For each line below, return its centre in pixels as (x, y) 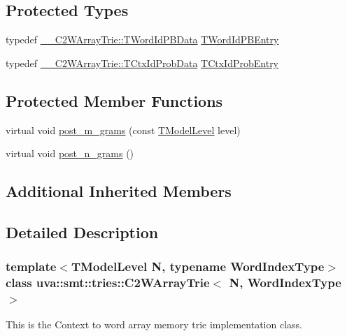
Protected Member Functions (114, 100)
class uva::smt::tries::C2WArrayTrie (108, 283)
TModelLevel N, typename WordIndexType (198, 266)
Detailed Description (82, 232)
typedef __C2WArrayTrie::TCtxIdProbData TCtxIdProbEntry (142, 63)
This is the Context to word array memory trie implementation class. (154, 324)
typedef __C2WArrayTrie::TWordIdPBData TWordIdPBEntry (142, 39)
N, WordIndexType (285, 283)
